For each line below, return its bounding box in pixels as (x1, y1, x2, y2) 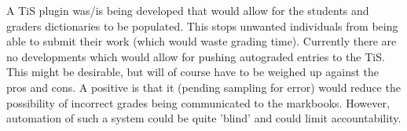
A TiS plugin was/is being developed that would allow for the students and (6, 2, 369, 18)
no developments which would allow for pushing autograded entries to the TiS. (6, 48, 385, 64)
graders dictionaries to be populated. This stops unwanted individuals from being (6, 17, 398, 34)
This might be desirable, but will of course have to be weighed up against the (6, 64, 379, 80)
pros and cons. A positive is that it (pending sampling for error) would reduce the (6, 78, 401, 95)
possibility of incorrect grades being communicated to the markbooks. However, (6, 94, 390, 111)
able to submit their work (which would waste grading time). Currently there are (6, 33, 397, 49)
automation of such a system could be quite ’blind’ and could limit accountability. (6, 110, 401, 126)
